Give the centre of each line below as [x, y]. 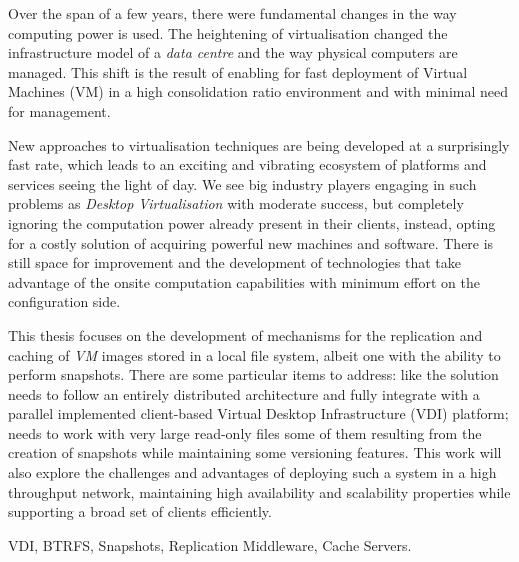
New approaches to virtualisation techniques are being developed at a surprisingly [259, 144]
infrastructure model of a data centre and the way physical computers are [233, 52]
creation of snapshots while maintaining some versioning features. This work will [255, 452]
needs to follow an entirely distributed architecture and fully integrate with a [244, 393]
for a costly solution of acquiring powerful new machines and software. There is [251, 242]
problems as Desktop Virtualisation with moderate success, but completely [236, 203]
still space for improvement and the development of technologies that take [234, 262]
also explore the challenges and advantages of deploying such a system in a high [252, 472]
